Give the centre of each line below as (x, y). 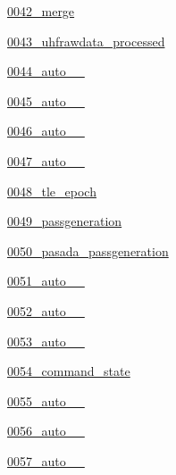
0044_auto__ (46, 71)
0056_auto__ (46, 431)
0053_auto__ (46, 341)
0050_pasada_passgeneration (88, 250)
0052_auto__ (46, 310)
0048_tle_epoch (52, 191)
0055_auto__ (46, 400)
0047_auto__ (46, 160)
